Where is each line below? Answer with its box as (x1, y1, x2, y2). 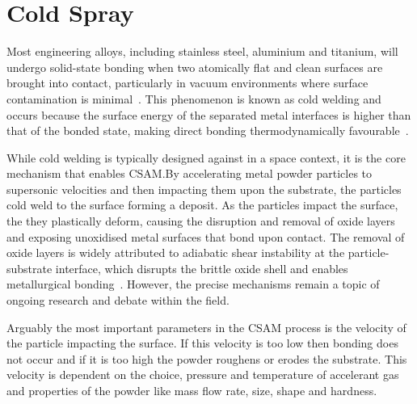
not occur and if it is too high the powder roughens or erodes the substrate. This (6, 350, 407, 367)
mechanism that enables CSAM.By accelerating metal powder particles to (6, 165, 373, 182)
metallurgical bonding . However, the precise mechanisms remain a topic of (6, 276, 380, 292)
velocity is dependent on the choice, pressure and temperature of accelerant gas (6, 366, 399, 383)
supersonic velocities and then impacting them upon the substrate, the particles (6, 180, 402, 197)
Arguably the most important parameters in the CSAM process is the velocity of (6, 318, 406, 335)
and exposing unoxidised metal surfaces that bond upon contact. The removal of (6, 228, 405, 245)
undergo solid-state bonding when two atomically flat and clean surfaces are (6, 58, 383, 75)
